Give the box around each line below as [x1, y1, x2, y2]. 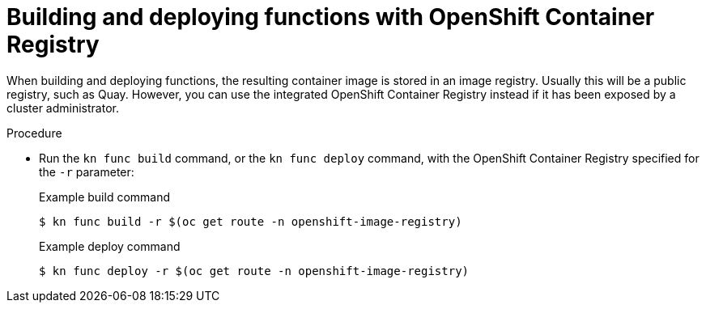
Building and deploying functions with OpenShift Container [6, 3, 655, 31]
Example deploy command [39, 239, 181, 253]
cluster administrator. [6, 100, 119, 115]
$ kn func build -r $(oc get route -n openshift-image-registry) [39, 214, 462, 228]
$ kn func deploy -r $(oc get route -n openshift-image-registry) [39, 264, 470, 277]
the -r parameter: [39, 164, 134, 179]
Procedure [6, 125, 62, 140]
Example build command [39, 189, 171, 204]
